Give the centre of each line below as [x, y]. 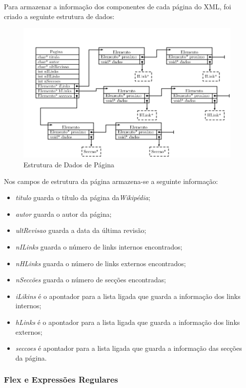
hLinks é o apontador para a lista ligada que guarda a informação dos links [128, 322]
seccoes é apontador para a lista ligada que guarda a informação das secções [129, 348]
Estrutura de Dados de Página [69, 165]
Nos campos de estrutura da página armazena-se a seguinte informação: [111, 181]
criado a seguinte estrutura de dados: [59, 16]
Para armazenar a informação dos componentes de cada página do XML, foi [118, 6]
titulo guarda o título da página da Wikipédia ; [83, 197]
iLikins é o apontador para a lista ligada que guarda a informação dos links [128, 296]
